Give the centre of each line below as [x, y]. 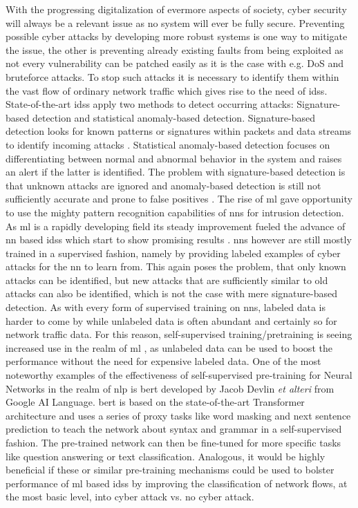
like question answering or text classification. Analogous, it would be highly [166, 456]
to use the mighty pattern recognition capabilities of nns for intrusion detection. [175, 212]
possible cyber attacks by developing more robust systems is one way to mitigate [177, 36]
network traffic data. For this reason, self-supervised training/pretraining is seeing [179, 334]
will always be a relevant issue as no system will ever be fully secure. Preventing [175, 22]
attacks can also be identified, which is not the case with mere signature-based [171, 293]
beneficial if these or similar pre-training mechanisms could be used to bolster [170, 470]
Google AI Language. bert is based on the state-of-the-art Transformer [155, 402]
